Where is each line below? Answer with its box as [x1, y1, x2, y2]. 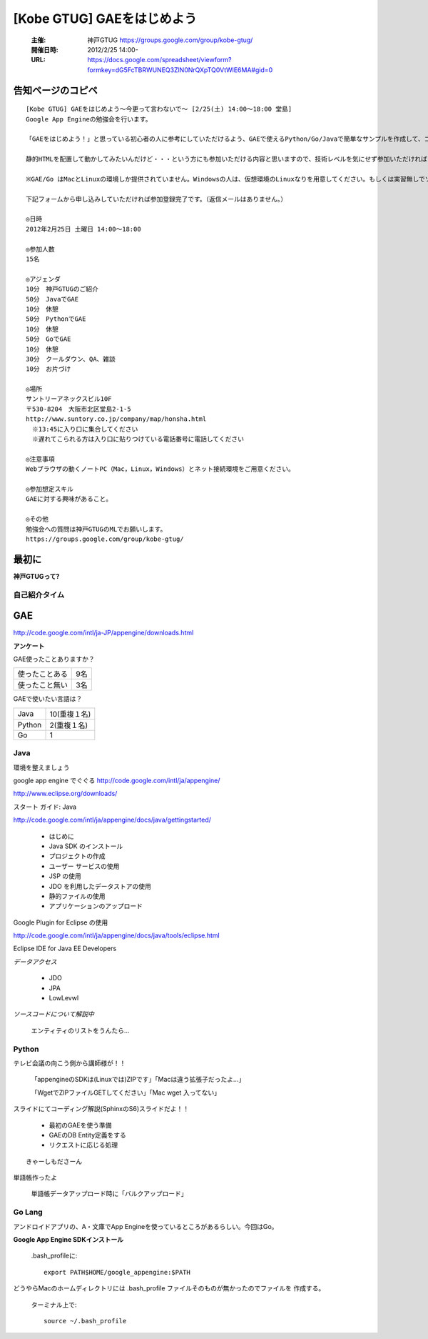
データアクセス [13, 957, 57, 966]
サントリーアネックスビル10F [26, 395, 112, 403]
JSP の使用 [49, 872, 81, 880]
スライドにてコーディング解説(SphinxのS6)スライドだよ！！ [13, 1105, 190, 1113]
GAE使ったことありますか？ [13, 654, 96, 664]
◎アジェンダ [26, 275, 61, 283]
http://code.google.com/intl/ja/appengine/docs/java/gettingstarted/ [13, 815, 212, 825]
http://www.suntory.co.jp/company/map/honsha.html [26, 415, 207, 423]
